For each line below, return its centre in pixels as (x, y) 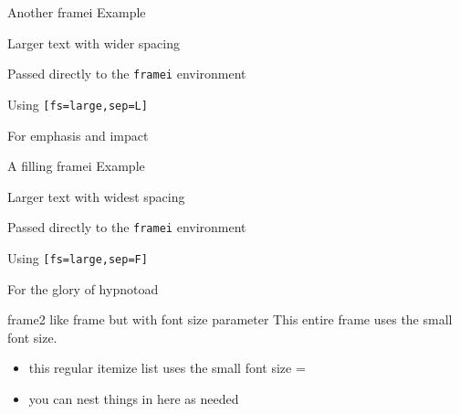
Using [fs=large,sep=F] (78, 257)
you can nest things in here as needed (134, 398)
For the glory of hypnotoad (83, 288)
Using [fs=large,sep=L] (78, 104)
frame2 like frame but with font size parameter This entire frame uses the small (230, 319)
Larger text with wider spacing (94, 42)
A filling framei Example (76, 166)
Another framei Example (77, 12)
